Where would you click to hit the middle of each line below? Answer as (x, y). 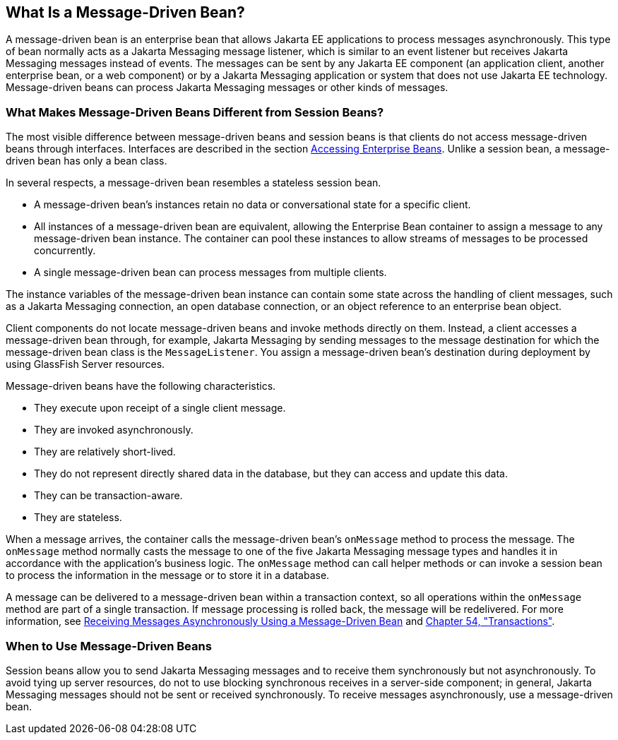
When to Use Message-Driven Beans (109, 646)
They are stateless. (78, 518)
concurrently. (65, 251)
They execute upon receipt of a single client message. (160, 408)
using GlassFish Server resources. (85, 364)
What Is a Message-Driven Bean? (125, 12)
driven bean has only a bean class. (87, 161)
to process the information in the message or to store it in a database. (168, 575)
